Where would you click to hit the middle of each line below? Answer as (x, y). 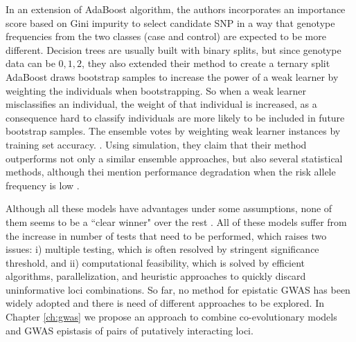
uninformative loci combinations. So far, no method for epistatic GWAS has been (178, 289)
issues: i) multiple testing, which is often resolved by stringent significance (162, 249)
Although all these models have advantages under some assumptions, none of (169, 208)
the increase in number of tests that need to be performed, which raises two (166, 235)
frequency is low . (43, 185)
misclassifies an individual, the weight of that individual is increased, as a (161, 104)
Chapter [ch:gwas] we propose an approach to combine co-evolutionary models (171, 317)
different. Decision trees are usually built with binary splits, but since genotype (173, 49)
